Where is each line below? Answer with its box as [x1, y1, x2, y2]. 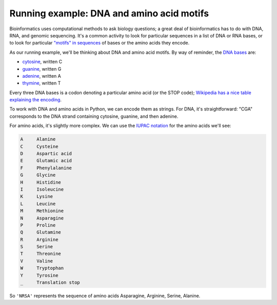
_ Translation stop [20, 279, 81, 286]
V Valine [20, 258, 53, 264]
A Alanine [20, 136, 56, 142]
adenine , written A [22, 73, 61, 79]
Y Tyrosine [20, 272, 58, 278]
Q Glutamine [20, 229, 62, 235]
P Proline [20, 222, 56, 228]
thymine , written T [22, 80, 61, 86]
